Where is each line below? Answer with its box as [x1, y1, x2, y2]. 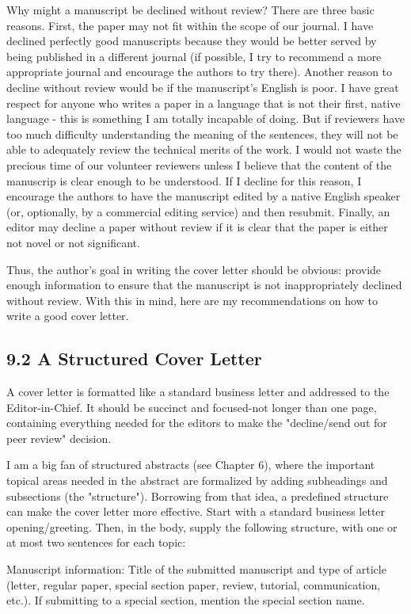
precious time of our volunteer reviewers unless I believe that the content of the [6, 156, 392, 173]
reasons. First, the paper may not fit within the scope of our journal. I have [6, 17, 374, 33]
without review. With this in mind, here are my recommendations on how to [6, 292, 378, 308]
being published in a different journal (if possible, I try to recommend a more [6, 48, 382, 64]
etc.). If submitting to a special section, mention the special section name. [6, 592, 365, 608]
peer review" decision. [6, 429, 112, 446]
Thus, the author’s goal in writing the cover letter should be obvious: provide [6, 261, 382, 277]
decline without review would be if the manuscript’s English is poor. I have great [6, 78, 399, 95]
